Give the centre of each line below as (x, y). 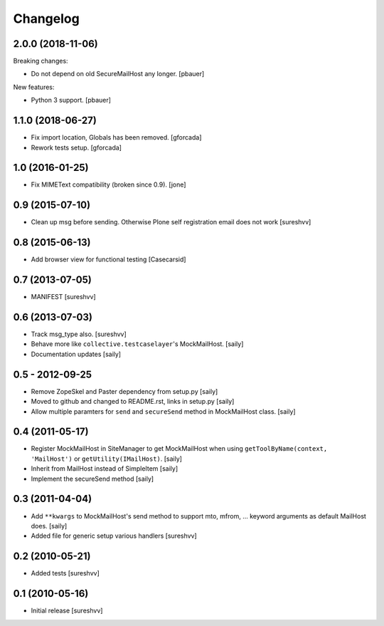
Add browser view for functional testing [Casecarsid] (108, 259)
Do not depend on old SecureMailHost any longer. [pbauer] (118, 74)
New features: (34, 87)
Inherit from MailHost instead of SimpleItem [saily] (104, 469)
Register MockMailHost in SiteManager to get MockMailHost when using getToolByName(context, (179, 449)
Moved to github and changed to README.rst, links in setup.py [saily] (133, 402)
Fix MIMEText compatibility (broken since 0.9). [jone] (108, 184)
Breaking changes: (41, 61)
